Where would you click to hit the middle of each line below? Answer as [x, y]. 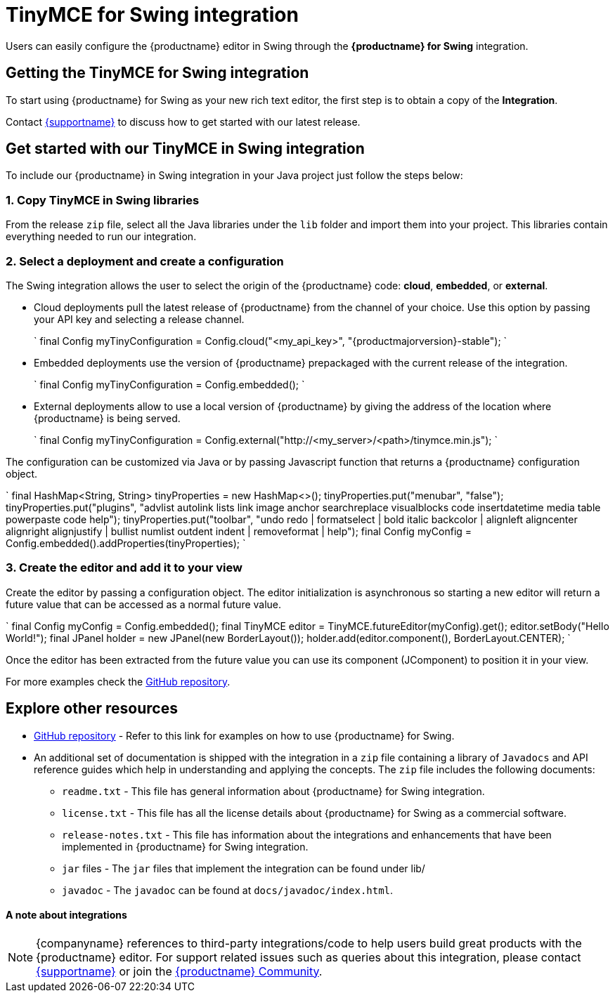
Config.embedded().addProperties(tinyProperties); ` [126, 543]
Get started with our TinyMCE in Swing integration [185, 149]
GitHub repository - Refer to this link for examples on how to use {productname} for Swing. [244, 735]
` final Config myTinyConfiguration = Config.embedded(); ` [169, 384]
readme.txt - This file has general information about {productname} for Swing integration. [273, 791]
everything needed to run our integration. [101, 237]
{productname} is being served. [107, 418]
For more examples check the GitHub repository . [118, 681]
